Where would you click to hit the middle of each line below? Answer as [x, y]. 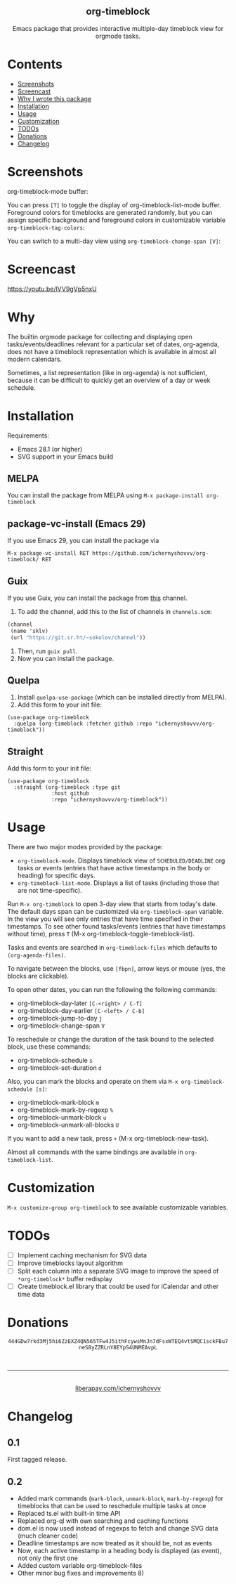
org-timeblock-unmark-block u [62, 1118]
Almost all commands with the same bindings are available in [96, 1152]
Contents [35, 64]
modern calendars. [35, 359]
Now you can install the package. [66, 658]
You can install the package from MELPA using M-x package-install [105, 495]
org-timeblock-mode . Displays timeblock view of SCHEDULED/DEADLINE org [121, 860]
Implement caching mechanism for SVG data [82, 1255]
